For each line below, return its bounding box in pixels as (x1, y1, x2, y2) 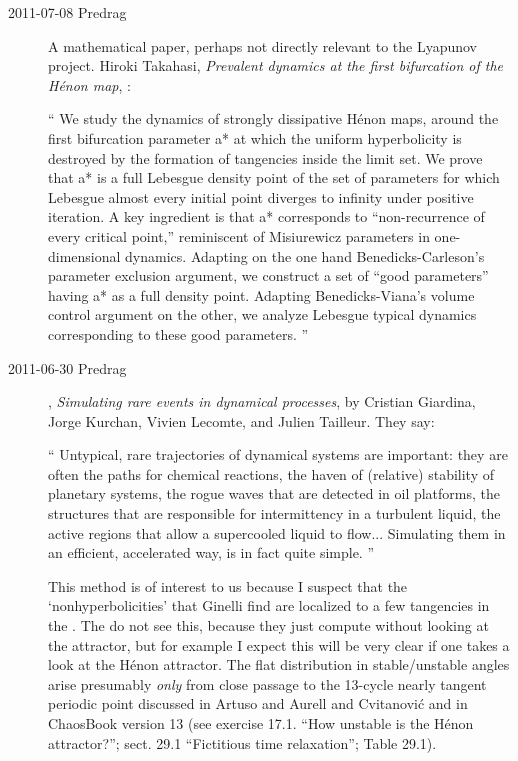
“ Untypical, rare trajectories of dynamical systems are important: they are (48, 444, 508, 465)
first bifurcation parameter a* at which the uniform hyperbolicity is (48, 127, 462, 148)
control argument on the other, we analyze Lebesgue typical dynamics (48, 304, 477, 325)
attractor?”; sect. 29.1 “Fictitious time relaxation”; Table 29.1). (48, 732, 437, 753)
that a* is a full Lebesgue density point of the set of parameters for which (48, 167, 500, 188)
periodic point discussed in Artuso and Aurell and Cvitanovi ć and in (48, 693, 468, 714)
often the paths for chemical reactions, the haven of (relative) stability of (48, 463, 495, 484)
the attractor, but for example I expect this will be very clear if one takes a (48, 634, 510, 655)
